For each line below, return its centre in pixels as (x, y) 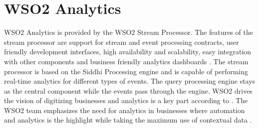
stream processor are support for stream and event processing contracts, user (122, 42)
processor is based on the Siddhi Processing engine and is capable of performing (126, 71)
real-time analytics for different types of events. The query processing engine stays (130, 81)
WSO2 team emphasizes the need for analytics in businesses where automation (125, 110)
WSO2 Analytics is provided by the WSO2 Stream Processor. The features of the (129, 32)
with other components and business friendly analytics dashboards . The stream (126, 61)
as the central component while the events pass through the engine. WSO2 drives (128, 90)
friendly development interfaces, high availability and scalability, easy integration (128, 52)
